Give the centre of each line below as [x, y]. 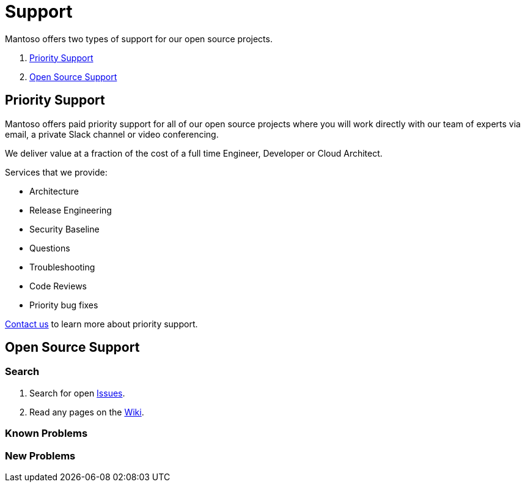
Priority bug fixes [64, 305]
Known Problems [46, 433]
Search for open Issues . [77, 393]
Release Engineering [71, 210]
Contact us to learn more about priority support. [101, 324]
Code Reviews [58, 286]
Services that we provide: [56, 172]
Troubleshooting [62, 267]
